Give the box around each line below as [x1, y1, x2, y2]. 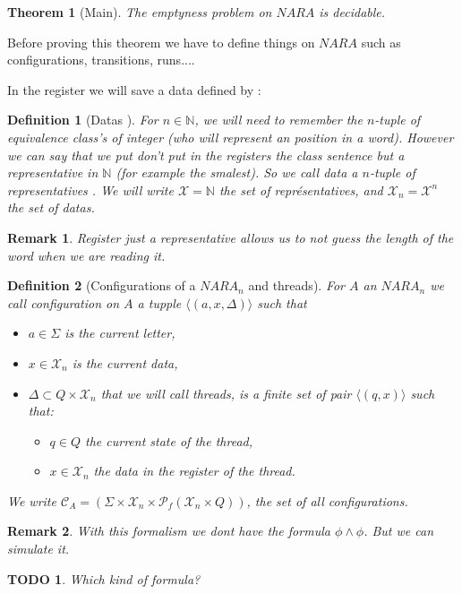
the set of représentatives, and [218, 180, 383, 199]
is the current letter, [64, 323, 175, 342]
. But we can [364, 521, 434, 540]
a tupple [137, 293, 182, 312]
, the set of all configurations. [246, 491, 408, 510]
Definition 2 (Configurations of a [7, 276, 196, 295]
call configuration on [7, 293, 120, 312]
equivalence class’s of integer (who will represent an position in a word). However [7, 127, 454, 146]
